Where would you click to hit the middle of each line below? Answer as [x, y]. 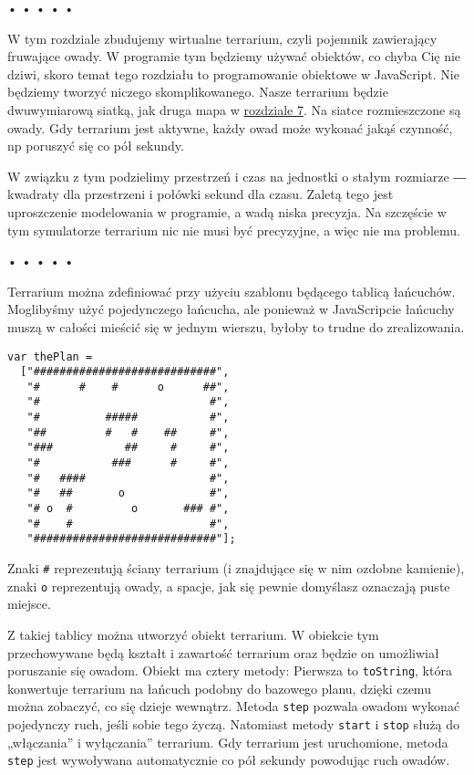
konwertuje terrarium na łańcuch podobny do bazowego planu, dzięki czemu [219, 688]
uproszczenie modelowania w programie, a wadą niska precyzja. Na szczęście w [227, 211]
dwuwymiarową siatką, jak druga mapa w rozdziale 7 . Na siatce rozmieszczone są [234, 109]
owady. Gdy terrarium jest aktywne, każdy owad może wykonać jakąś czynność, [230, 127]
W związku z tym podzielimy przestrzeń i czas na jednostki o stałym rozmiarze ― [237, 176]
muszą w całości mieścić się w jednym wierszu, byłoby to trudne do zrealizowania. [236, 326]
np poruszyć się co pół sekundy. [96, 146]
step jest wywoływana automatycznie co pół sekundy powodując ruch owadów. [229, 760]
